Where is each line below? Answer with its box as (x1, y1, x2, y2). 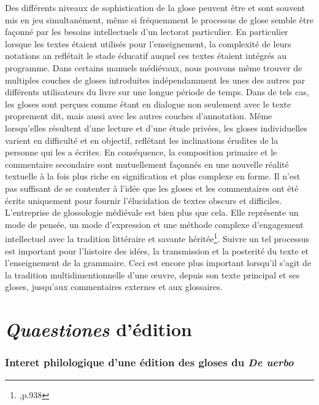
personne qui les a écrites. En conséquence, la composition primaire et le (5, 146, 277, 159)
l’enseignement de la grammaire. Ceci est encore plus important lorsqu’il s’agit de (5, 256, 312, 269)
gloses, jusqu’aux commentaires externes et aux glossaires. (5, 280, 223, 293)
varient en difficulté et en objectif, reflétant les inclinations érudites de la (5, 133, 279, 146)
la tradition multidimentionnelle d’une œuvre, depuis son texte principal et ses (5, 268, 300, 281)
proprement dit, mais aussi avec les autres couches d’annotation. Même (5, 109, 272, 122)
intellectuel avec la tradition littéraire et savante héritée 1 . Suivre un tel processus (5, 230, 309, 245)
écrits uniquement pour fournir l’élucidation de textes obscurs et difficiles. (5, 194, 282, 206)
